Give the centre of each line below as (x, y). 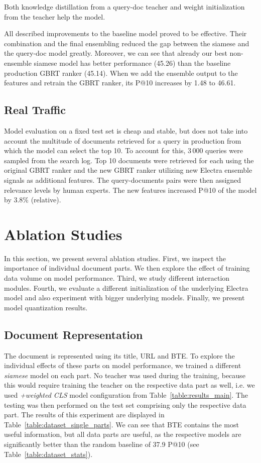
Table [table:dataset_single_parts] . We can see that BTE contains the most (121, 424)
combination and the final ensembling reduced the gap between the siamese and (127, 43)
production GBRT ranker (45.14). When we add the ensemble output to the (121, 73)
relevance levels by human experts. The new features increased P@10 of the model (130, 190)
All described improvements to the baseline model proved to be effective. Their (125, 33)
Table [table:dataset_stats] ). (48, 454)
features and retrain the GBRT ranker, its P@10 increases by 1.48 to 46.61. (120, 83)
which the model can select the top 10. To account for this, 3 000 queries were (123, 150)
